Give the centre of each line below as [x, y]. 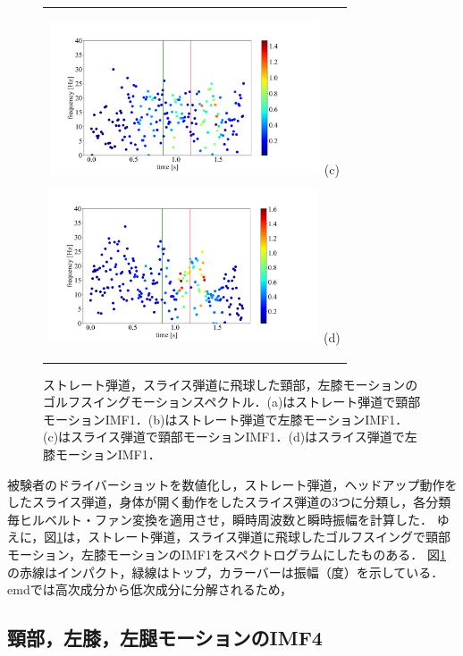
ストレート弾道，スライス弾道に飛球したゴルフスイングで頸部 [269, 537]
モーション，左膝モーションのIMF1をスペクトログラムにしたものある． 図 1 [227, 554]
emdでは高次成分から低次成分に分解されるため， [150, 589]
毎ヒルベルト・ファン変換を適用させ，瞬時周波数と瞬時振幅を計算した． [220, 519]
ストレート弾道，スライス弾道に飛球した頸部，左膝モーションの [231, 384]
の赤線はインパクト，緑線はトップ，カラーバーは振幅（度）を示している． [226, 572]
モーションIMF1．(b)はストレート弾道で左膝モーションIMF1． [226, 419]
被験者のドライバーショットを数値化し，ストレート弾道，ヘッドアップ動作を [232, 484]
